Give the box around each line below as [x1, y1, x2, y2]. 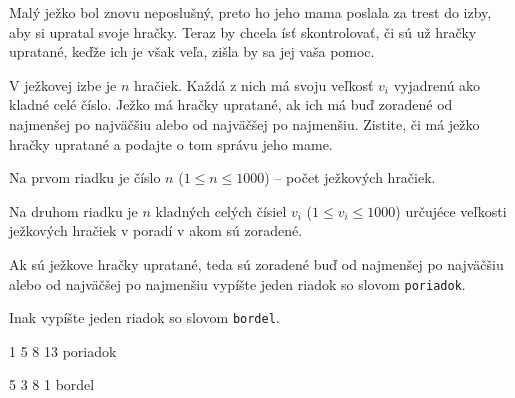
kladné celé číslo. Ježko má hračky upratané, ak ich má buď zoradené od [9, 94, 453, 115]
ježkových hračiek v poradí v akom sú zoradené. [9, 220, 303, 241]
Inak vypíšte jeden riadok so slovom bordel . [9, 307, 280, 328]
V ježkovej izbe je [9, 74, 117, 95]
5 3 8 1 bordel [9, 374, 95, 395]
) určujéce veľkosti [395, 200, 507, 221]
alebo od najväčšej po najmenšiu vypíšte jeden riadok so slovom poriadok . [9, 273, 466, 294]
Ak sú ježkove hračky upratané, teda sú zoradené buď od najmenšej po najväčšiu [9, 253, 504, 274]
